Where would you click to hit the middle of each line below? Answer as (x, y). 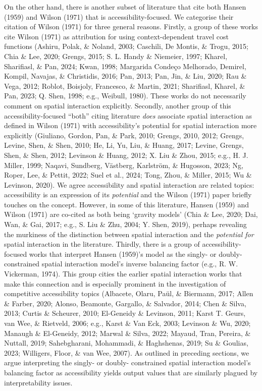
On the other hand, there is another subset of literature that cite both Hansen (125, 7)
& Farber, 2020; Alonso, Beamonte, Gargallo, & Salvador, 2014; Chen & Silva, (125, 303)
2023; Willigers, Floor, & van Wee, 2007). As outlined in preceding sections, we (127, 352)
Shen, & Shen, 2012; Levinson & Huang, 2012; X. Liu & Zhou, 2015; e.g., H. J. (126, 155)
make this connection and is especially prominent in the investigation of (115, 283)
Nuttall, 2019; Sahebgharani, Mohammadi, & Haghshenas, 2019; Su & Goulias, (126, 343)
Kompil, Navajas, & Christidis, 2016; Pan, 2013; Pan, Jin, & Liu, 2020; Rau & (125, 76)
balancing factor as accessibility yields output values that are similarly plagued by (131, 372)
